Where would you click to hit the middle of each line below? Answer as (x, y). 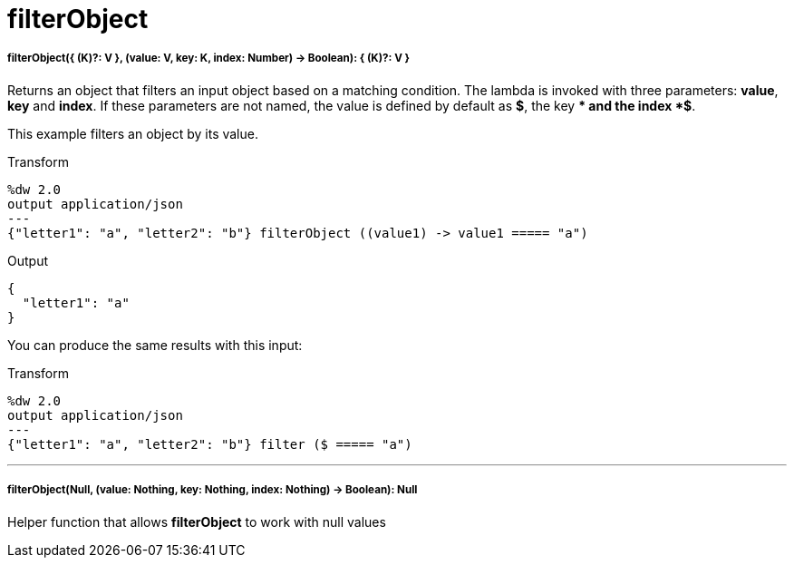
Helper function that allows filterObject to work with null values (197, 521)
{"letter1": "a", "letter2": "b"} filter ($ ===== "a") (210, 444)
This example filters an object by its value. (133, 133)
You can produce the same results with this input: (155, 345)
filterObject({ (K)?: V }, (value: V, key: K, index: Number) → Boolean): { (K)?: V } (209, 58)
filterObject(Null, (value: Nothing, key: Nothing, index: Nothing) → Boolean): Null (213, 490)
